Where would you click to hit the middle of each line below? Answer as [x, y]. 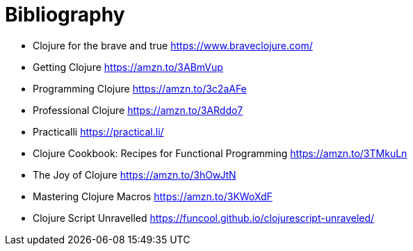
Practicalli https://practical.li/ [98, 131]
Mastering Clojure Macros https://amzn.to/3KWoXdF [153, 196]
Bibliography [65, 15]
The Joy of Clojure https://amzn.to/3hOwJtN [135, 175]
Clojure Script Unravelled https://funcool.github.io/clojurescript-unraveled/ [204, 218]
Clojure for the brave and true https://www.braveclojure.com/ [173, 45]
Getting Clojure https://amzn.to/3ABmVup [128, 67]
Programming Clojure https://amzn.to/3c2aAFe [140, 88]
